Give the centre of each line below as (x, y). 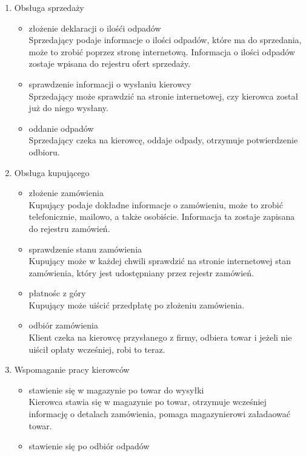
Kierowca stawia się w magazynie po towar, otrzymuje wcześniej (148, 402)
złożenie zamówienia (66, 193)
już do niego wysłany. (68, 108)
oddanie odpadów (61, 128)
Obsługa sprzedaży (49, 7)
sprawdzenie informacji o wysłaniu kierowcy (110, 83)
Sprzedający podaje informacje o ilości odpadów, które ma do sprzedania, (165, 40)
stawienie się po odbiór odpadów (89, 446)
